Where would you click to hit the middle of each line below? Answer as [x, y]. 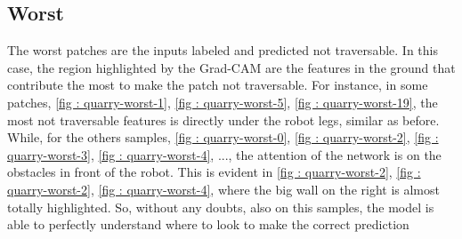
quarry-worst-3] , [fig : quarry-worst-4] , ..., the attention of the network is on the [224, 154]
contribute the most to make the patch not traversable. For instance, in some [218, 85]
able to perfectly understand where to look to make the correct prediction [208, 224]
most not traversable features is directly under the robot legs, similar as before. [223, 119]
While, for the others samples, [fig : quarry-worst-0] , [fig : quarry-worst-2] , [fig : [223, 137]
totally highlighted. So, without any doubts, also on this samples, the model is [221, 207]
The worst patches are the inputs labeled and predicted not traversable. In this [223, 50]
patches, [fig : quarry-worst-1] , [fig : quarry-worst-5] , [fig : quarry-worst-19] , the [223, 102]
